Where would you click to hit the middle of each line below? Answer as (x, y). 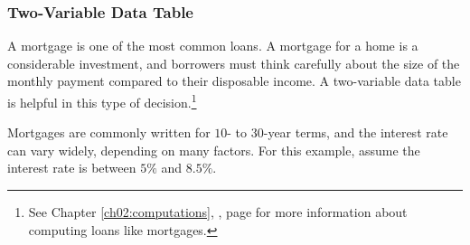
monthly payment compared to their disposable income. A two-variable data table (234, 81)
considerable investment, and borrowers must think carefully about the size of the (234, 63)
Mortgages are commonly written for (109, 132)
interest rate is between (72, 168)
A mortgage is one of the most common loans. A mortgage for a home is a (213, 46)
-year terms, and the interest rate (356, 132)
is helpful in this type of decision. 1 (102, 101)
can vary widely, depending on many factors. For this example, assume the (214, 150)
